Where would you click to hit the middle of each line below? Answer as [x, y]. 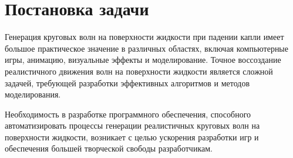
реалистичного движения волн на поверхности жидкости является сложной [139, 71]
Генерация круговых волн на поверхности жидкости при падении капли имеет [144, 37]
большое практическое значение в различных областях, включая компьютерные [146, 48]
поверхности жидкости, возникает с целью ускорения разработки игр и [132, 137]
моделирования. [33, 94]
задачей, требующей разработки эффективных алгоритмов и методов [127, 83]
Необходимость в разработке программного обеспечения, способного [128, 114]
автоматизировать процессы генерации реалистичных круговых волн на [132, 125]
